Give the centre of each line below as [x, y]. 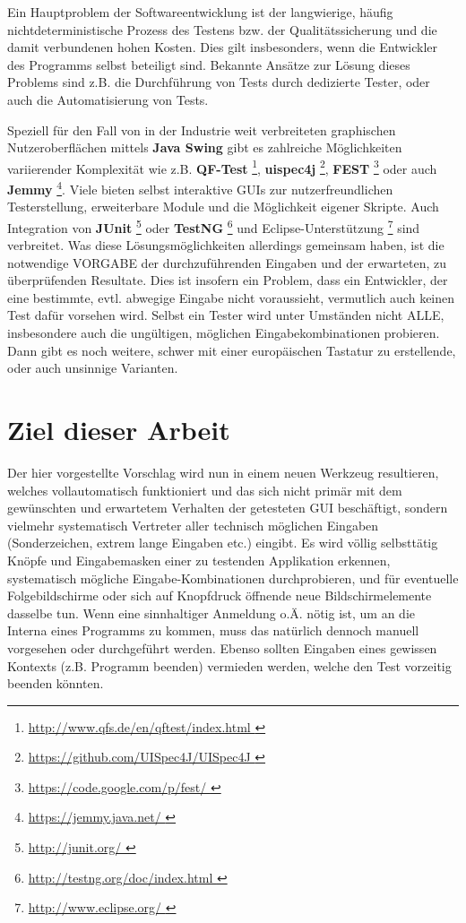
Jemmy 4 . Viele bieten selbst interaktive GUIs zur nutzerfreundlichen [200, 188]
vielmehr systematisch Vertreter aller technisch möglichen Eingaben [193, 525]
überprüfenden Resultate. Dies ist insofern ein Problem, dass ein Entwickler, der [228, 280]
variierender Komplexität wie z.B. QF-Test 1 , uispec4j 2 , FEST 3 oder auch [222, 167]
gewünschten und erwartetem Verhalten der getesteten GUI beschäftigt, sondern [228, 508]
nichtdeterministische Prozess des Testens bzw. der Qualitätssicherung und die [222, 29]
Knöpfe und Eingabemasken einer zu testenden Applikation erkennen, [199, 560]
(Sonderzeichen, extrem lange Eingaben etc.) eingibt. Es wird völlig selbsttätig [223, 543]
